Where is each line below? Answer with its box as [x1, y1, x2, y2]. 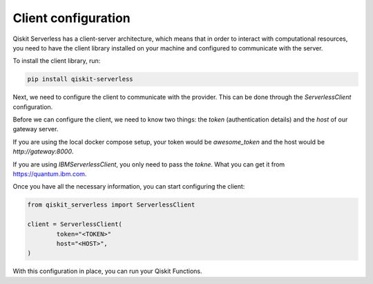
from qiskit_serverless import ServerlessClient [27, 201, 195, 209]
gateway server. [12, 125, 59, 133]
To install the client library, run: [12, 57, 101, 65]
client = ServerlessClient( [27, 220, 122, 228]
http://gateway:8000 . [12, 147, 74, 155]
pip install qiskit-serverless [27, 75, 134, 83]
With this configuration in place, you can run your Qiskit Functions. [12, 267, 203, 276]
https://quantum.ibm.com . [12, 170, 87, 178]
